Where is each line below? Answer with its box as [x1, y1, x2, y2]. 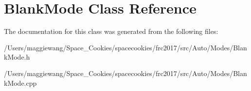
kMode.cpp [4, 77, 37, 88]
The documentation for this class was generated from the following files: [4, 26, 218, 36]
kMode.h [4, 52, 30, 62]
